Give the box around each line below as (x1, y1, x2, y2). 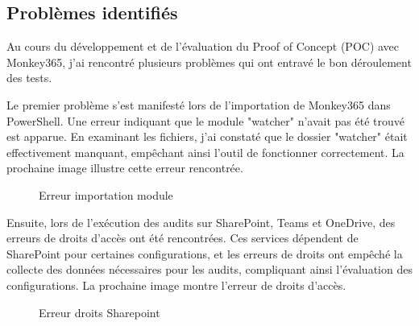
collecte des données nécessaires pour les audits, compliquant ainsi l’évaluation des (6, 261, 413, 278)
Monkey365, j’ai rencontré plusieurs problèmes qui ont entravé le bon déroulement (6, 53, 412, 70)
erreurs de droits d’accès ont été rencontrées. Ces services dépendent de (6, 229, 359, 246)
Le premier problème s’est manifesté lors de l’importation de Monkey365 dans (6, 96, 391, 113)
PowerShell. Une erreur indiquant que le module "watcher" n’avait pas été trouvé (6, 112, 404, 129)
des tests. (6, 69, 52, 86)
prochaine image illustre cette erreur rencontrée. (6, 159, 243, 176)
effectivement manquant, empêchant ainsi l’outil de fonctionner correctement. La (6, 143, 404, 160)
